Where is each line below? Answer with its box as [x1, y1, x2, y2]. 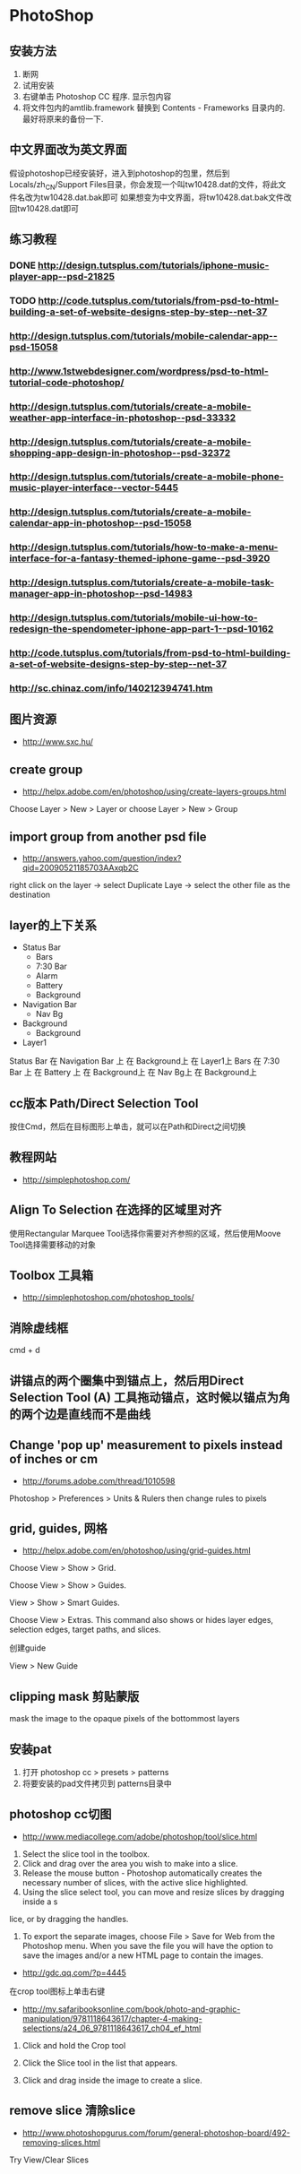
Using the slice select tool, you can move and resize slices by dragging [21, 1886, 285, 1897]
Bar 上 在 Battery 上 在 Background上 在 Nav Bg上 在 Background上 [9, 1067, 258, 1078]
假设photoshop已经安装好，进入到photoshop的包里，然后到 [9, 168, 230, 178]
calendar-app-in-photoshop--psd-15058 [9, 517, 193, 530]
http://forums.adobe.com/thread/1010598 [21, 1475, 176, 1486]
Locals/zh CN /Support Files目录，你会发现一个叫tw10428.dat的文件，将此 [9, 178, 279, 192]
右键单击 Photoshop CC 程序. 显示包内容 [21, 91, 172, 101]
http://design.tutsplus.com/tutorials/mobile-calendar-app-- [9, 329, 278, 341]
